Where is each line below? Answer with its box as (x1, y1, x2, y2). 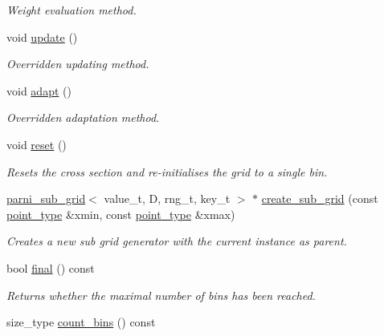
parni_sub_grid (6, 190, 86, 207)
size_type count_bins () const (6, 314, 156, 330)
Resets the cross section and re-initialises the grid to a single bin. (6, 163, 328, 180)
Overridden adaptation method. (6, 109, 160, 126)
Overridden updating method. (6, 55, 149, 72)
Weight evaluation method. (6, 2, 137, 18)
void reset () (6, 136, 67, 152)
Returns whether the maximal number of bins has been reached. (6, 286, 316, 303)
